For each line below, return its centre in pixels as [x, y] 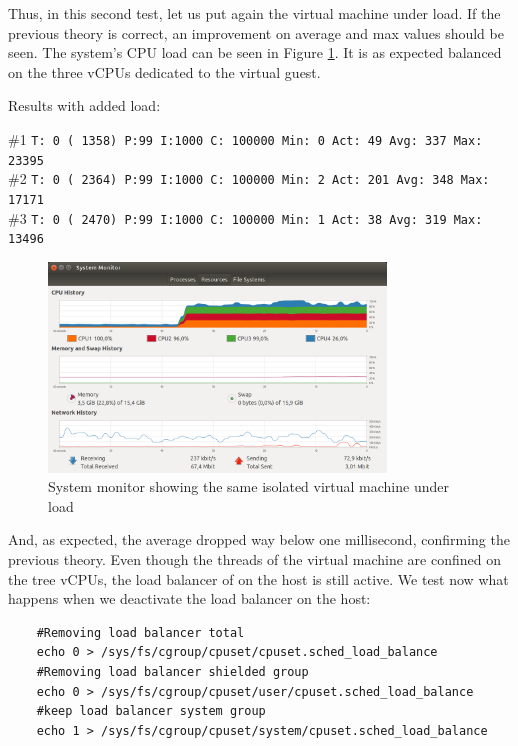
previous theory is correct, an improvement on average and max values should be [256, 32]
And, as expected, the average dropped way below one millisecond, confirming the [259, 539]
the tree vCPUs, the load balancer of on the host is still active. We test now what [258, 578]
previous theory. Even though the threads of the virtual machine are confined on [254, 558]
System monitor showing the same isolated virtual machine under [248, 486]
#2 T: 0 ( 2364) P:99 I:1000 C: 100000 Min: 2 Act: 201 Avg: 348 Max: [249, 178]
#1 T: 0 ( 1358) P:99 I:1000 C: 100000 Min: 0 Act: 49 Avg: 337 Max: [245, 138]
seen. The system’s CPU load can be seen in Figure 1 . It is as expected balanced [255, 52]
